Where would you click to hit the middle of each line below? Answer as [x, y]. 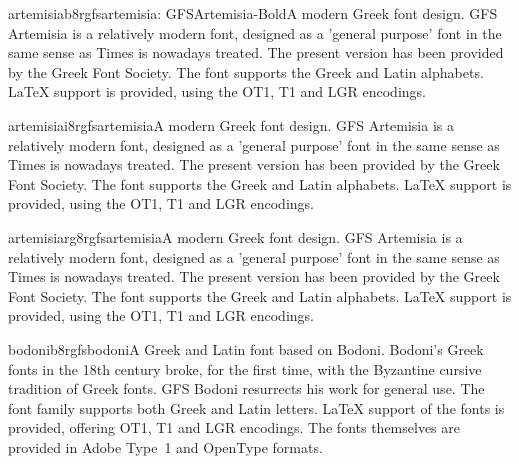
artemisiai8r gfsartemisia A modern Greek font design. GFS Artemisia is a [231, 124]
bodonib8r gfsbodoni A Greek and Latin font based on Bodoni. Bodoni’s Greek [246, 348]
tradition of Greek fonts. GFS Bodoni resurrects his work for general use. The [246, 388]
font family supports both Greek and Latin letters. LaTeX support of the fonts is [256, 407]
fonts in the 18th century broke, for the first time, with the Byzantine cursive [245, 368]
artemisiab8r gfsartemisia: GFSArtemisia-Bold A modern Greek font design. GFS [253, 13]
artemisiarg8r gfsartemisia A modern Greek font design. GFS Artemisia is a [235, 236]
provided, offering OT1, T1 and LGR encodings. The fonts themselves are [234, 427]
